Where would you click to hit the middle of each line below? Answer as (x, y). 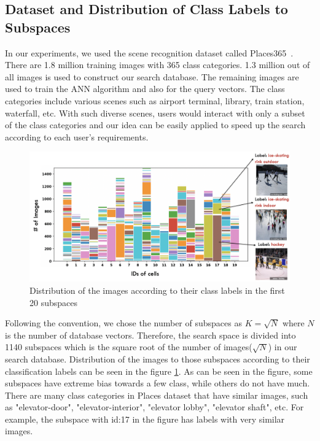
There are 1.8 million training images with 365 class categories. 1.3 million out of (158, 65)
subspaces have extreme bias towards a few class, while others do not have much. (158, 383)
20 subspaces (53, 302)
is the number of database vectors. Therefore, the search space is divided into (150, 335)
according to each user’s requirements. (77, 136)
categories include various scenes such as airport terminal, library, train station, (155, 100)
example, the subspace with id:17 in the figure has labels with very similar (145, 419)
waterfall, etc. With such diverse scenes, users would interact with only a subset (155, 113)
